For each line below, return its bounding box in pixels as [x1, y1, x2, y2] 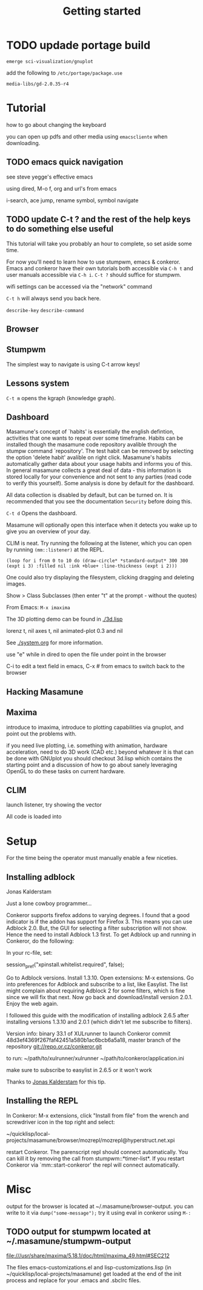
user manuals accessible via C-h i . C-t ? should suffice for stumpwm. [6, 271, 182, 278]
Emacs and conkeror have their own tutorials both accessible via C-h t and [6, 264, 193, 271]
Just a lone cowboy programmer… [6, 900, 92, 907]
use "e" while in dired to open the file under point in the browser [6, 651, 167, 658]
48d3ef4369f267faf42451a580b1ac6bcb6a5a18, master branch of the [6, 1036, 181, 1043]
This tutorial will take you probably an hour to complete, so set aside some [6, 240, 192, 247]
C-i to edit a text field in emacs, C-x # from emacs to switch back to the [6, 663, 185, 670]
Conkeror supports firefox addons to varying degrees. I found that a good [6, 912, 190, 919]
